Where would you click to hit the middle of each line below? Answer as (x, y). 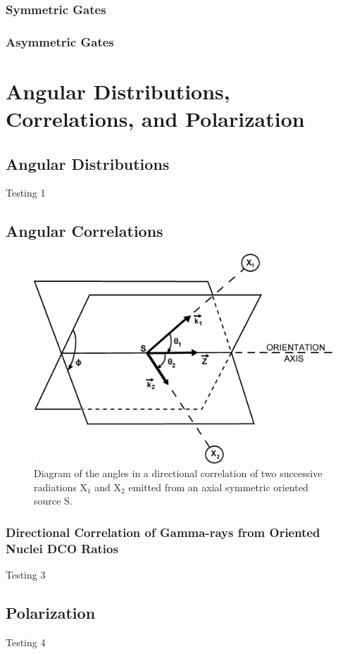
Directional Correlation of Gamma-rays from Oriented (163, 532)
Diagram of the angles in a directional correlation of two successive (178, 473)
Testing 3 (26, 575)
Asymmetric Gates (60, 41)
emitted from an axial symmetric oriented (218, 487)
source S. (53, 501)
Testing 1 (26, 193)
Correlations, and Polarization (155, 119)
